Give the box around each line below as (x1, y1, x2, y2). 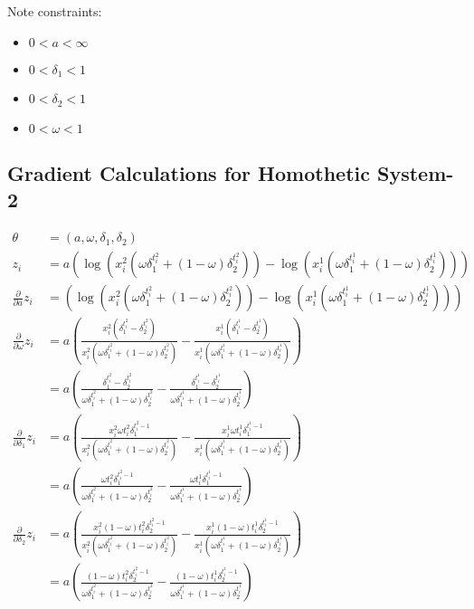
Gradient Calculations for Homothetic (7, 158, 370, 186)
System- (377, 158, 454, 186)
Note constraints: (7, 2, 102, 20)
